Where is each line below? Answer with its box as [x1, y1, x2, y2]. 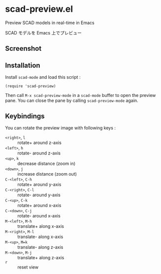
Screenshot [5, 44, 42, 53]
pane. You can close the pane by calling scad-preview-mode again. [5, 97, 139, 104]
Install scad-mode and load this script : [5, 74, 81, 80]
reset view [17, 264, 38, 270]
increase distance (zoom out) [17, 171, 77, 177]
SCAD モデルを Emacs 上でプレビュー [5, 30, 82, 35]
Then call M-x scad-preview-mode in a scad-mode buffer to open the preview [5, 92, 156, 98]
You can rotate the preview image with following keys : [5, 124, 116, 131]
